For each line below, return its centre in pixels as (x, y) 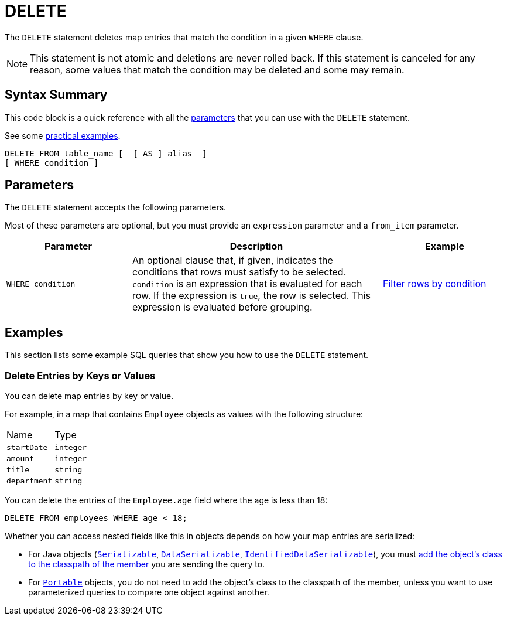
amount (20, 459)
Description (256, 246)
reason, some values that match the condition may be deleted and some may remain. (217, 69)
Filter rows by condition (435, 284)
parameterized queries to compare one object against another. (149, 592)
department (30, 481)
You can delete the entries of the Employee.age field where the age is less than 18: (166, 500)
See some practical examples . (63, 135)
